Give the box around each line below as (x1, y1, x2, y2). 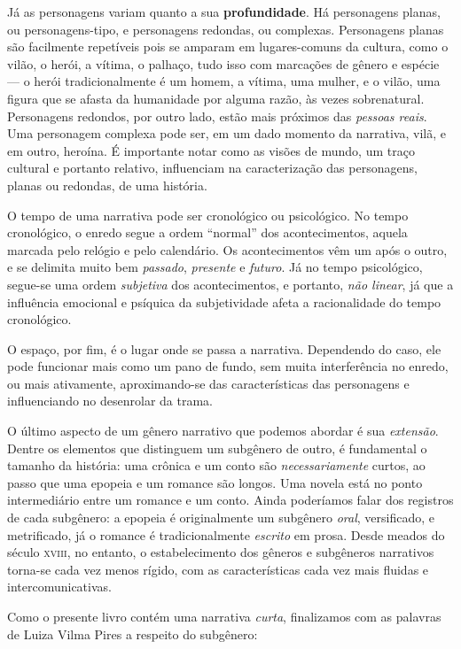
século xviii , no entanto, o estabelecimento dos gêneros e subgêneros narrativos (7, 543, 434, 561)
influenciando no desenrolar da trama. (7, 391, 214, 410)
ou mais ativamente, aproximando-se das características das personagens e (7, 374, 410, 392)
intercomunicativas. (7, 577, 112, 596)
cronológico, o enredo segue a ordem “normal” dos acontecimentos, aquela (7, 223, 408, 242)
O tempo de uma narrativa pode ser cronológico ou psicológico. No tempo (7, 205, 409, 224)
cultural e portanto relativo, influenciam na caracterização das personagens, (7, 158, 418, 177)
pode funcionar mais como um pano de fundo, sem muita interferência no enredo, (7, 357, 449, 375)
